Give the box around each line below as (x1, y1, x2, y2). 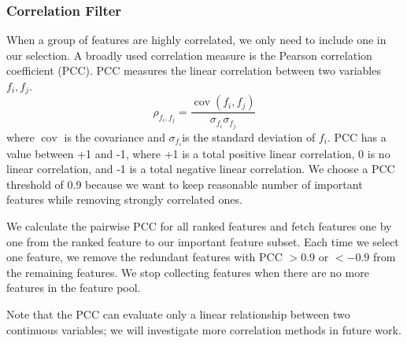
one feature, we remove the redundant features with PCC (6, 249, 283, 265)
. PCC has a (327, 128, 387, 145)
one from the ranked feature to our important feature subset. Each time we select (6, 233, 399, 249)
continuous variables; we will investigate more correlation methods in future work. (6, 321, 401, 337)
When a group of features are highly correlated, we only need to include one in (6, 31, 387, 48)
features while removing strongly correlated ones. (6, 191, 242, 208)
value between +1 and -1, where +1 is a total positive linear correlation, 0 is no (6, 145, 390, 161)
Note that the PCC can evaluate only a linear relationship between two (6, 306, 350, 323)
